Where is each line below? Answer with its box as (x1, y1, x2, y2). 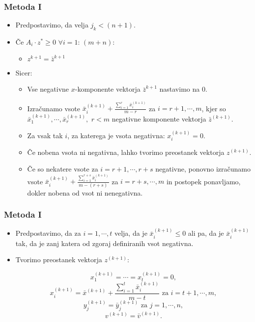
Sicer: (15, 67, 32, 77)
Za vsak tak (27, 130, 63, 141)
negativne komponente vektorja (112, 113, 206, 124)
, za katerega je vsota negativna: (67, 130, 165, 141)
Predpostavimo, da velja (15, 20, 88, 30)
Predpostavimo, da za (15, 228, 81, 238)
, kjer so (201, 103, 226, 113)
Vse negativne (27, 84, 69, 94)
